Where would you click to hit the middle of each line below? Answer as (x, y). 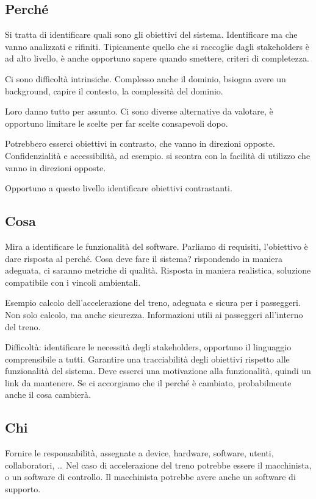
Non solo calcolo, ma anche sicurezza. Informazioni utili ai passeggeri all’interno (154, 314)
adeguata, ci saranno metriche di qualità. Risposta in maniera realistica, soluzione (158, 270)
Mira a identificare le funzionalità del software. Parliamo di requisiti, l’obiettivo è (156, 246)
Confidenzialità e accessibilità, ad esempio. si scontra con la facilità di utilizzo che (158, 155)
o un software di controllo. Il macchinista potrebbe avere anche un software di (150, 477)
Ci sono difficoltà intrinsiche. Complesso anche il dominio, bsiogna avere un (145, 78)
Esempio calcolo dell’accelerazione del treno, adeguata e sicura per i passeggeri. (153, 303)
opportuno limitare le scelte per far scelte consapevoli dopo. (117, 123)
